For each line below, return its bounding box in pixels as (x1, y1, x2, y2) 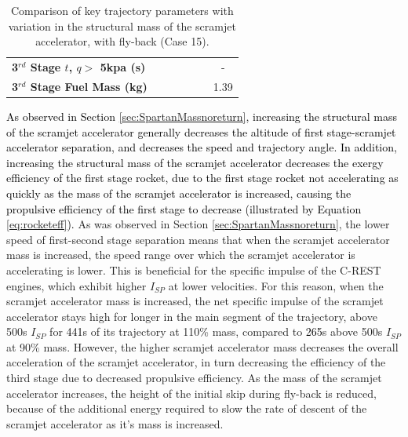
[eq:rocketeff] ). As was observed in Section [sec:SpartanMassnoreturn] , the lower (6, 216, 390, 232)
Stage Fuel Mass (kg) (30, 78, 148, 94)
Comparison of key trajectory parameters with (10, 2, 234, 18)
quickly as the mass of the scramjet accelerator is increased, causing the (6, 184, 352, 201)
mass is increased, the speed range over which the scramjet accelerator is (6, 246, 355, 263)
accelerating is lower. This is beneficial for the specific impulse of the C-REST (6, 261, 381, 278)
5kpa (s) (100, 59, 146, 75)
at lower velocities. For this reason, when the (168, 277, 384, 293)
